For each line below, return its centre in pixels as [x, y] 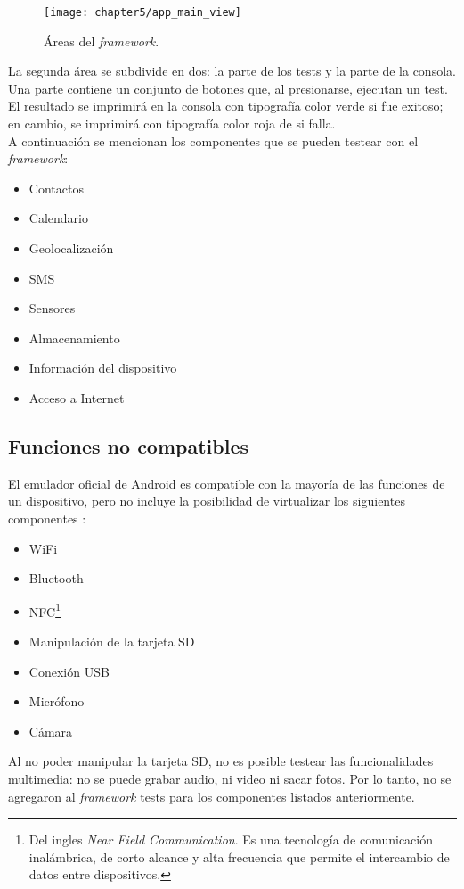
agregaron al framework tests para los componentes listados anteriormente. [212, 796]
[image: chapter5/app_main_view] [142, 12]
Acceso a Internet [77, 397]
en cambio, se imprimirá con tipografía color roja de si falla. [172, 123]
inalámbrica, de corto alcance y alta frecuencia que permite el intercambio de [239, 856]
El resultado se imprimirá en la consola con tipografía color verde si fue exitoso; [226, 106]
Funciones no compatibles [129, 445]
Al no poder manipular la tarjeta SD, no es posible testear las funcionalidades [221, 761]
